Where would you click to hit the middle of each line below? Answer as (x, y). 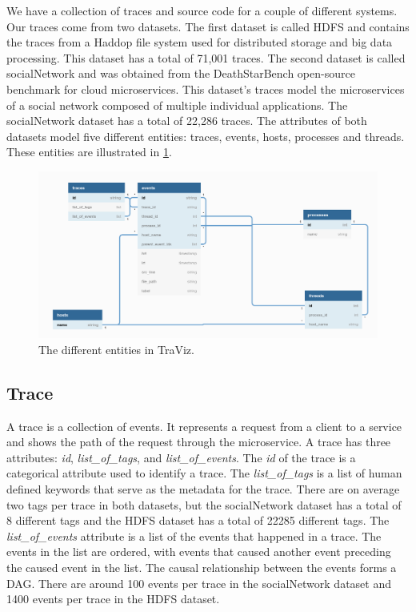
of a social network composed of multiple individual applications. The (177, 105)
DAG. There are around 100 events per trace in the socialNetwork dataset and (199, 583)
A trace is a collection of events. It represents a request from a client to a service (204, 426)
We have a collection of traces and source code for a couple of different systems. (202, 10)
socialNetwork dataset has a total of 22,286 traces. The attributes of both (187, 121)
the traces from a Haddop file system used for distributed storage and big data (200, 42)
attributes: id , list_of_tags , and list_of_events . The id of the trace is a (181, 457)
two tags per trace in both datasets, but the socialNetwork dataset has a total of (204, 504)
